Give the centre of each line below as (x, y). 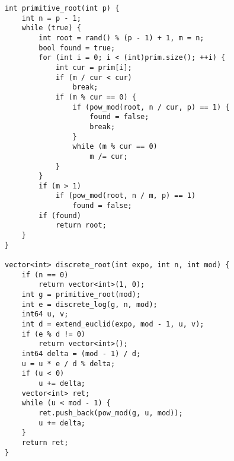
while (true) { (51, 28)
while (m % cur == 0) (115, 147)
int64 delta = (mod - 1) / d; (81, 353)
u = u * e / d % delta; (68, 364)
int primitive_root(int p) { (62, 8)
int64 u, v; (45, 314)
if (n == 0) (45, 275)
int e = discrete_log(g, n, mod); (89, 304)
